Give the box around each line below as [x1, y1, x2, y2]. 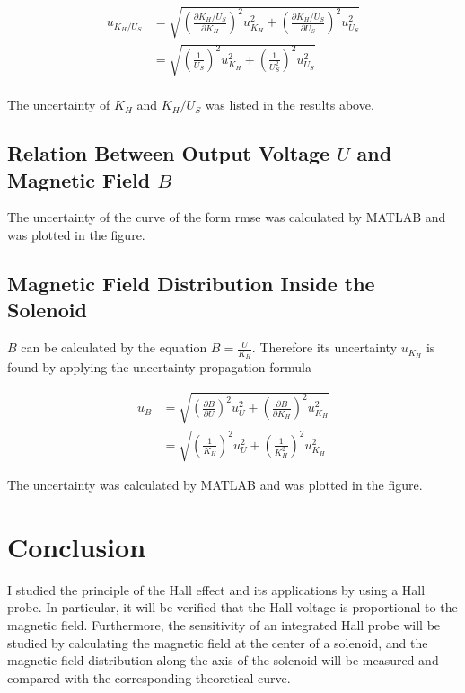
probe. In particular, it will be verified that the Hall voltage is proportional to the [7, 598, 458, 617]
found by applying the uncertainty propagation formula [7, 358, 311, 377]
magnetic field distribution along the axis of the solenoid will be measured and [7, 651, 439, 670]
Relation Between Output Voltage [7, 139, 330, 167]
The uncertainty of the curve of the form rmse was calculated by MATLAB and [7, 208, 446, 227]
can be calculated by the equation [21, 338, 207, 357]
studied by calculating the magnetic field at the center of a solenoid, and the [7, 633, 428, 652]
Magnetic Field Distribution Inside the [7, 269, 375, 297]
